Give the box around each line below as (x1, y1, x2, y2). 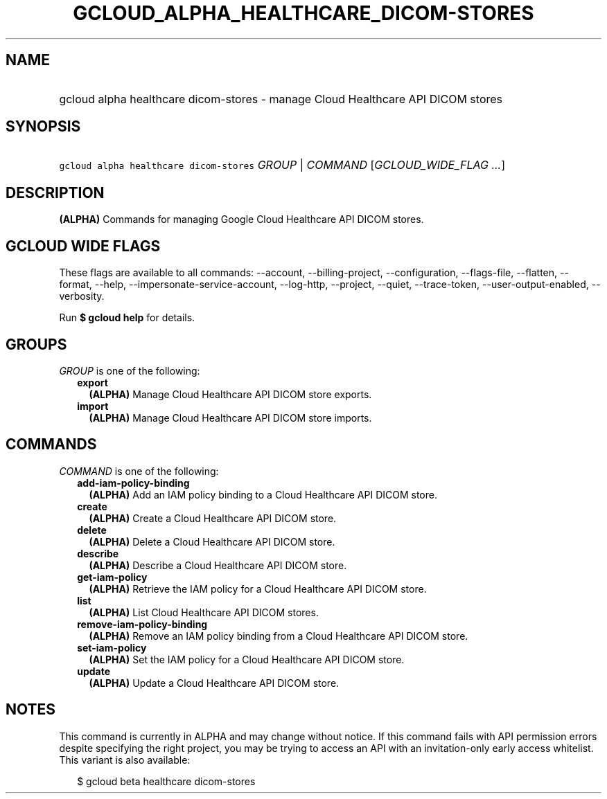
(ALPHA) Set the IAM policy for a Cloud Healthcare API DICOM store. (89, 653, 405, 665)
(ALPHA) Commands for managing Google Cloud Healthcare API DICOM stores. (59, 213, 424, 226)
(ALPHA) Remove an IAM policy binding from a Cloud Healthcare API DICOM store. (89, 629, 468, 642)
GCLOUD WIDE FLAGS (6, 237, 161, 255)
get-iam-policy (77, 571, 148, 583)
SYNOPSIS (6, 118, 81, 136)
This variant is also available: (59, 753, 191, 766)
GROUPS (6, 335, 67, 353)
